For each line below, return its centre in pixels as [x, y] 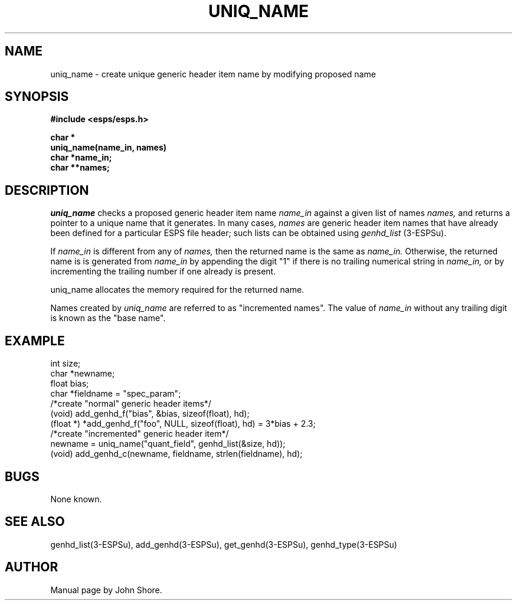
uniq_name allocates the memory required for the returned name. [177, 290]
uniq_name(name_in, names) [109, 148]
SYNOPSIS [37, 97]
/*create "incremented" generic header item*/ [140, 434]
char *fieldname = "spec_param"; [116, 394]
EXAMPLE [35, 341]
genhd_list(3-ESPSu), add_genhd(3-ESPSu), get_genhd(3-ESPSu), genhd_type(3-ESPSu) [224, 544]
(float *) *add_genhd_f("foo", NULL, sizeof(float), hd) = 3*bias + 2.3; [183, 424]
